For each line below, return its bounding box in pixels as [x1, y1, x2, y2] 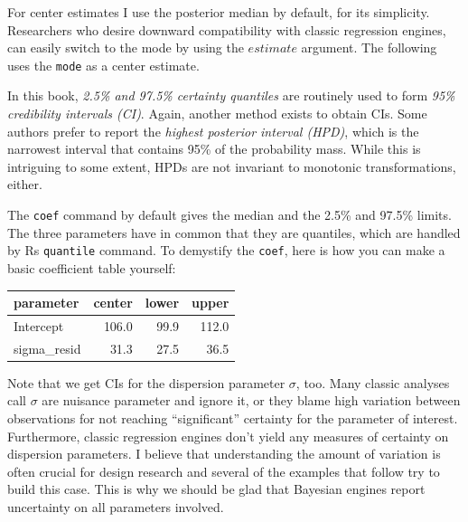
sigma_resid [14, 338, 81, 357]
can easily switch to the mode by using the [7, 38, 244, 57]
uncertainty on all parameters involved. [7, 497, 224, 516]
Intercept [14, 316, 64, 335]
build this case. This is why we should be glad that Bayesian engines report [7, 479, 426, 498]
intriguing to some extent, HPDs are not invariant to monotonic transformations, [7, 157, 456, 176]
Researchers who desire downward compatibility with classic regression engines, [7, 20, 446, 39]
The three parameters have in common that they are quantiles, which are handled [7, 223, 461, 242]
